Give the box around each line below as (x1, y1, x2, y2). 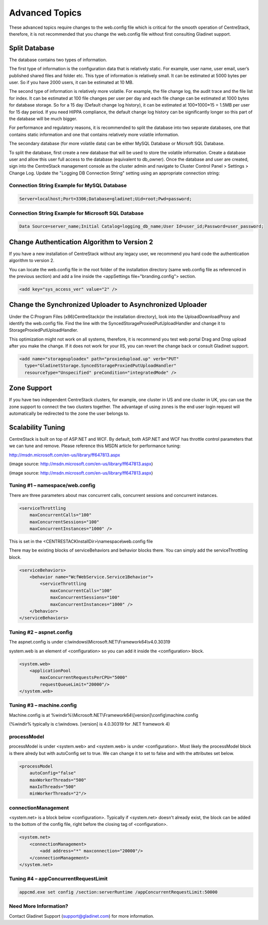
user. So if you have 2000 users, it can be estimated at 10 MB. (9, 80, 134, 86)
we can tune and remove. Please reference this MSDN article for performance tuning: (9, 443, 181, 449)
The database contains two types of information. (9, 57, 107, 63)
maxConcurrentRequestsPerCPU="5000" (40, 675, 128, 680)
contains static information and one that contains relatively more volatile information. (9, 131, 179, 137)
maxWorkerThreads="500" (29, 777, 86, 783)
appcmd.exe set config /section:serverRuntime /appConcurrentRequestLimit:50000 (19, 889, 218, 895)
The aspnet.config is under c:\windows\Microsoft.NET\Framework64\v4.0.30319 (9, 639, 170, 645)
